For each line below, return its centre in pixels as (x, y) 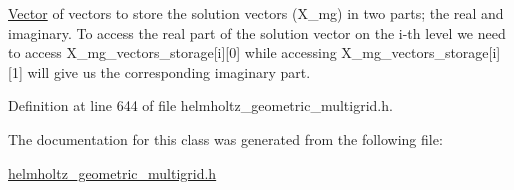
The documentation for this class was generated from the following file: (225, 138)
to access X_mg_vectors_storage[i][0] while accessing (172, 52)
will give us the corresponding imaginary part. (169, 71)
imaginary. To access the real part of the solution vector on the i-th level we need (257, 32)
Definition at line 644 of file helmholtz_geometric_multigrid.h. (200, 105)
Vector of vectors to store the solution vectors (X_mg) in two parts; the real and (256, 13)
